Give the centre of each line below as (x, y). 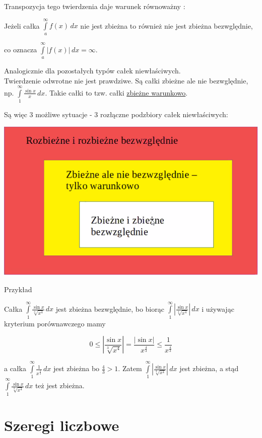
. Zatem (130, 368)
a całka (15, 368)
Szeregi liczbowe (62, 425)
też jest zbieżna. (60, 385)
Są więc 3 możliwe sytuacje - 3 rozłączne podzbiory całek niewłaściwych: (116, 114)
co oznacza (21, 49)
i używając (218, 309)
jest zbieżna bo (77, 368)
